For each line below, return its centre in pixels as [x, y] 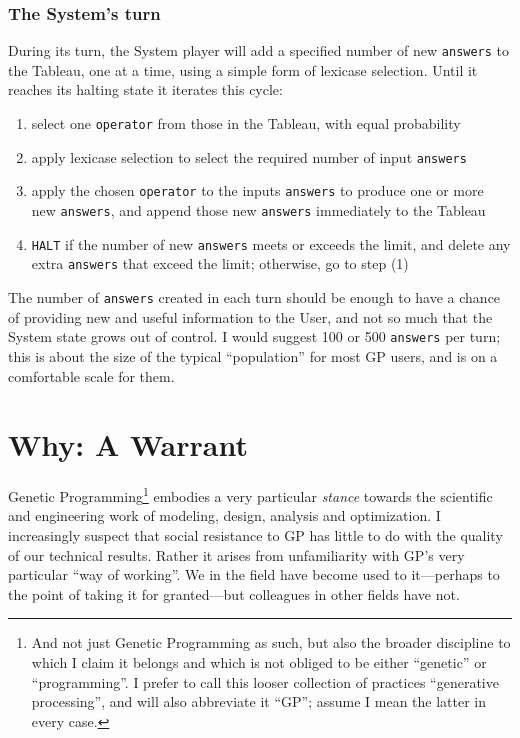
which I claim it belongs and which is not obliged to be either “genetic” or [259, 662]
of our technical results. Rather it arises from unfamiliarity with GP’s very [236, 554]
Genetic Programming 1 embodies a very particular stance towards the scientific [250, 494]
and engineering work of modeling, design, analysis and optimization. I [224, 515]
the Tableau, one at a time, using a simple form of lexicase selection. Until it [243, 69]
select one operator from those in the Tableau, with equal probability [246, 123]
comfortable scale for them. [91, 375]
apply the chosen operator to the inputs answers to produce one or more [257, 190]
